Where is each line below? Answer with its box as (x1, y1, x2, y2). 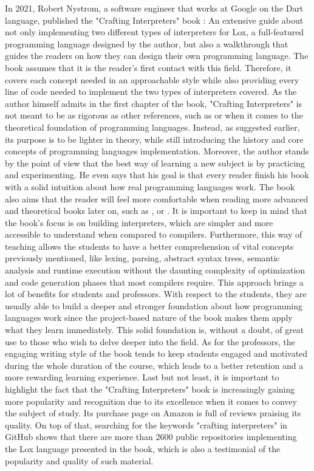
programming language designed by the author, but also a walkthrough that (5, 37, 288, 50)
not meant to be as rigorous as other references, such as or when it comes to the (5, 109, 303, 122)
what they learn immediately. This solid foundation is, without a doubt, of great (5, 323, 304, 336)
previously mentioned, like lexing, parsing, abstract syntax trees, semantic (5, 252, 280, 264)
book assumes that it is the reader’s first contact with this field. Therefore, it (5, 61, 292, 74)
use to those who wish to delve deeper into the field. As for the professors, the (5, 335, 295, 348)
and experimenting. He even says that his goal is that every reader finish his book (5, 168, 309, 181)
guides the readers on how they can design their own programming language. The (5, 49, 309, 62)
